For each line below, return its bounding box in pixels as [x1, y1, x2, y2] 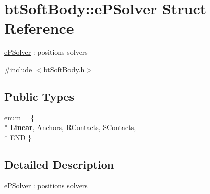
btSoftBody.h [43, 63, 85, 74]
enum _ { [4, 112, 34, 122]
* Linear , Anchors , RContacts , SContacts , [4, 122, 136, 133]
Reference [4, 18, 74, 38]
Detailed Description [4, 156, 114, 172]
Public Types [4, 88, 75, 104]
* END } [4, 132, 32, 142]
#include [4, 63, 32, 74]
